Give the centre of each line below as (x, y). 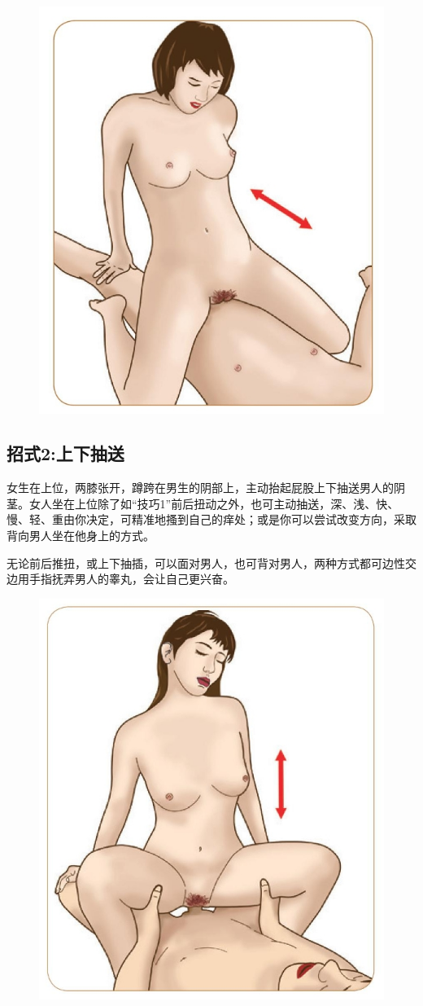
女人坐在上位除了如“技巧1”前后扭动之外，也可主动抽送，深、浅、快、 (214, 503)
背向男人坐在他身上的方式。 (81, 536)
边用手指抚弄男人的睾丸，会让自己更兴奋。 (120, 579)
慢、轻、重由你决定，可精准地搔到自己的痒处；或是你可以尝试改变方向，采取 (211, 519)
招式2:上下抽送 (65, 453)
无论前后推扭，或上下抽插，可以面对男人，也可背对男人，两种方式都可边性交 (211, 562)
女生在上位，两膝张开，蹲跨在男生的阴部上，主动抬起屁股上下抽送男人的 (200, 488)
